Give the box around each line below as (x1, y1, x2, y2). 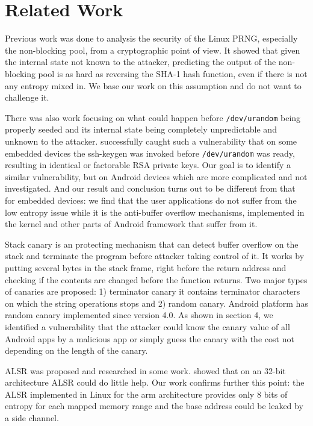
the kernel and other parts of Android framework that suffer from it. (5, 218, 258, 230)
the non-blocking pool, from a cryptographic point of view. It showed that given (5, 43, 300, 56)
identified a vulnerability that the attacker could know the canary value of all (5, 320, 290, 333)
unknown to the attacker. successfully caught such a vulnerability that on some (5, 134, 297, 147)
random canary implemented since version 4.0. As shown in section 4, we (5, 309, 273, 321)
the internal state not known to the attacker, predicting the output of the (5, 55, 276, 68)
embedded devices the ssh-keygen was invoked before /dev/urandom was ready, (5, 146, 295, 159)
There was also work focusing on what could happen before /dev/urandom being (5, 111, 301, 124)
